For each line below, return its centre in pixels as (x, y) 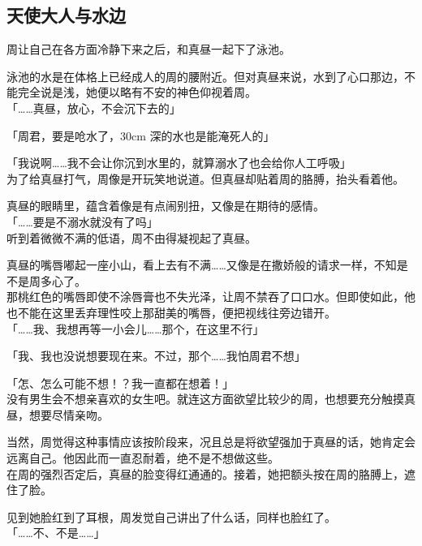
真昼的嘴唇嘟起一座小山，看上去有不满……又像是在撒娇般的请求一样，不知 (202, 265)
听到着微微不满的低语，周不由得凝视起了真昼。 (131, 237)
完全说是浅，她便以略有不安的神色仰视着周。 (137, 92)
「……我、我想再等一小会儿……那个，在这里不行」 (136, 328)
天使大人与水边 (66, 15)
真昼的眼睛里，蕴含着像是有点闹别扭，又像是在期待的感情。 (166, 206)
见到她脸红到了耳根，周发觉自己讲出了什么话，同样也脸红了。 (171, 516)
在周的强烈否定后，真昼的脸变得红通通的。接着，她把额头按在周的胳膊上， (205, 473)
